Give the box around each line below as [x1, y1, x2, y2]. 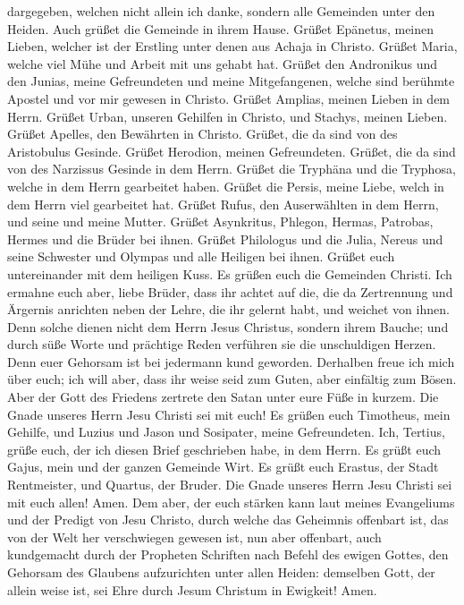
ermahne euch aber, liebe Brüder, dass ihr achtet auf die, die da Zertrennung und [7, 282, 453, 301]
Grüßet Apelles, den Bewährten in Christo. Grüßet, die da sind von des [7, 124, 398, 143]
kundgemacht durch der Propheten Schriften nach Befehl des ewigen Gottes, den [7, 545, 449, 564]
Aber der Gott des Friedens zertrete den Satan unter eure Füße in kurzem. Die [7, 388, 439, 406]
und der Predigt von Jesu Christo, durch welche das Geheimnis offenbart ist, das [7, 510, 449, 529]
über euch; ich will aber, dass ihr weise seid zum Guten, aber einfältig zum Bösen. [7, 370, 457, 388]
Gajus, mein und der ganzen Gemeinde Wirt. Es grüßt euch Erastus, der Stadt [7, 457, 439, 476]
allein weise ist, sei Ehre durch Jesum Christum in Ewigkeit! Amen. [7, 580, 377, 599]
